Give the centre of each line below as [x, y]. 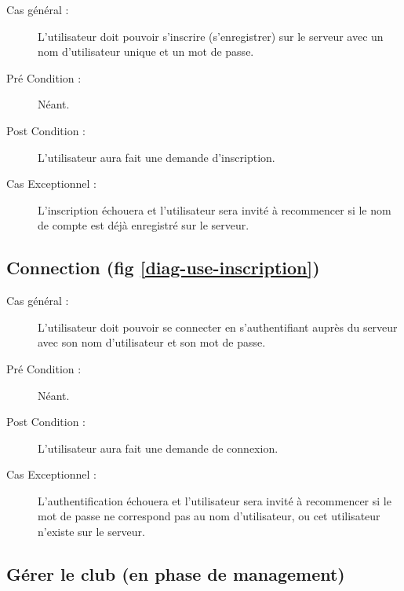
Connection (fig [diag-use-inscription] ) [163, 268]
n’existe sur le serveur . [91, 532]
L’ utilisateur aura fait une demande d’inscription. [157, 157]
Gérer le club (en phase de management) [176, 574]
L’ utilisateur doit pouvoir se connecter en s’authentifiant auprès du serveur [218, 327]
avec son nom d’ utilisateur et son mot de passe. [152, 342]
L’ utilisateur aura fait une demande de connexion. [158, 448]
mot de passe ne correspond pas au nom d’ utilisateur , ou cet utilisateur [209, 516]
